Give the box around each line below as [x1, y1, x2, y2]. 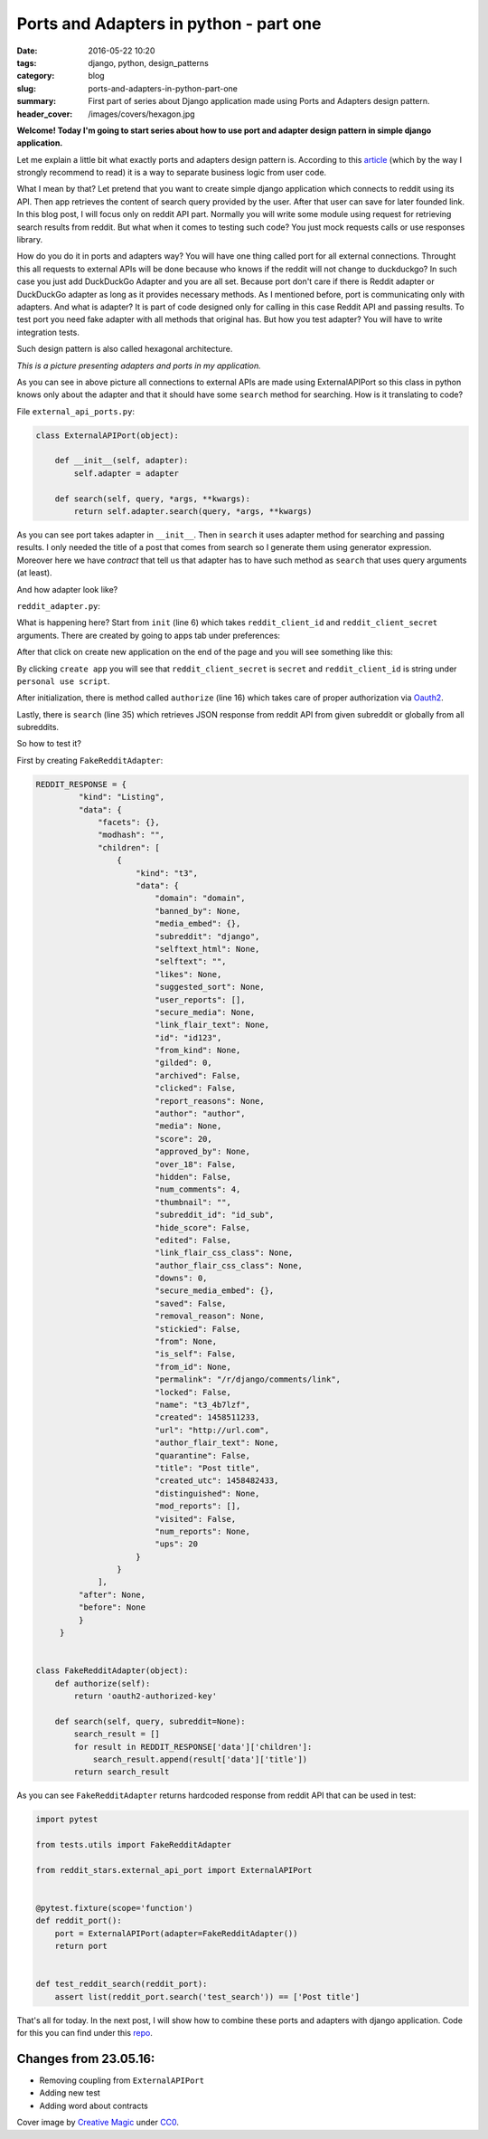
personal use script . [16, 675, 110, 687]
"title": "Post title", [155, 1462, 260, 1473]
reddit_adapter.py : [16, 600, 101, 611]
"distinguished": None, [155, 1488, 260, 1498]
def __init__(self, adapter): [54, 455, 189, 466]
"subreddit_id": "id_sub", [155, 1210, 275, 1221]
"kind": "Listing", [78, 792, 165, 803]
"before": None [78, 1602, 146, 1612]
